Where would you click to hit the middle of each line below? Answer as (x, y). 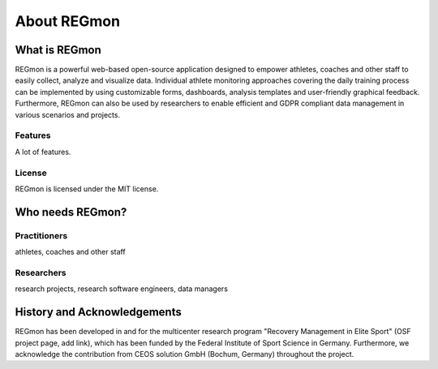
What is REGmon (58, 50)
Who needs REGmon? (71, 212)
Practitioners (41, 235)
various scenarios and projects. (68, 114)
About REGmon (68, 21)
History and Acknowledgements (98, 312)
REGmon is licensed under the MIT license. (87, 189)
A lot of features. (43, 152)
